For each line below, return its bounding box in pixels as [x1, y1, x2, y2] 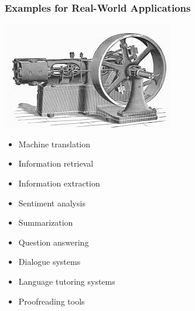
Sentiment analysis [18, 196, 85, 209]
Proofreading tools [18, 295, 85, 307]
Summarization [18, 216, 73, 229]
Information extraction [18, 177, 100, 189]
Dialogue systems [18, 255, 81, 268]
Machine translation [18, 137, 91, 150]
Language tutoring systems [18, 275, 115, 287]
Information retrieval [18, 157, 94, 170]
